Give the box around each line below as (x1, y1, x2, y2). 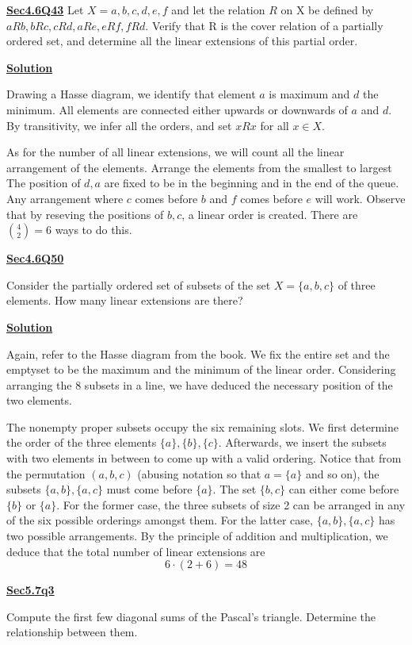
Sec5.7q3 (6, 582, 55, 598)
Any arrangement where (6, 190, 124, 206)
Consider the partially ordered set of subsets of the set (6, 276, 271, 293)
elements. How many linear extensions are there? (6, 292, 243, 309)
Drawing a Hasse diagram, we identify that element (6, 86, 256, 102)
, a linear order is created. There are (181, 205, 358, 222)
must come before (106, 481, 193, 497)
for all (260, 117, 289, 133)
